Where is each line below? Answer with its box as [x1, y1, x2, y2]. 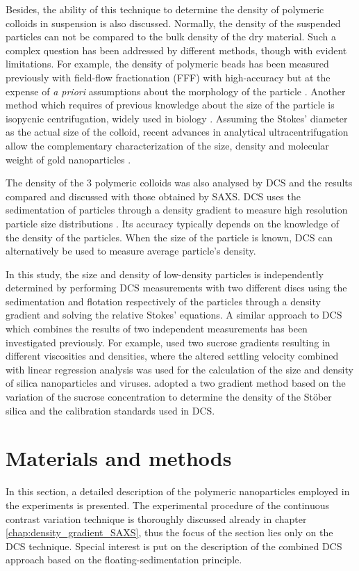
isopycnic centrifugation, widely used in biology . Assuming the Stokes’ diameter [6, 111, 348, 125]
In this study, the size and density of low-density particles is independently [6, 266, 324, 281]
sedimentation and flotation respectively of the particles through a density [6, 293, 321, 308]
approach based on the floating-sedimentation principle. [6, 552, 242, 567]
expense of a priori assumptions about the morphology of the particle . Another [6, 83, 346, 98]
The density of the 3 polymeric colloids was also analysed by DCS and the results [6, 175, 353, 190]
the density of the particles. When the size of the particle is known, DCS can [6, 230, 333, 244]
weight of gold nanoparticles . [6, 152, 131, 166]
